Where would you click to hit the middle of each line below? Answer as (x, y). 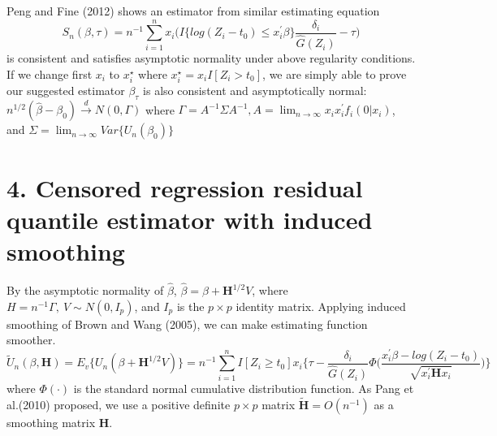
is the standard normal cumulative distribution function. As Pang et (244, 389)
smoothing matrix (51, 422)
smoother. (31, 340)
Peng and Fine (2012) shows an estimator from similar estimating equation (193, 11)
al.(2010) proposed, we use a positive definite (119, 404)
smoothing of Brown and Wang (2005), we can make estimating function (187, 324)
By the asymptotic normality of (85, 290)
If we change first (50, 73)
